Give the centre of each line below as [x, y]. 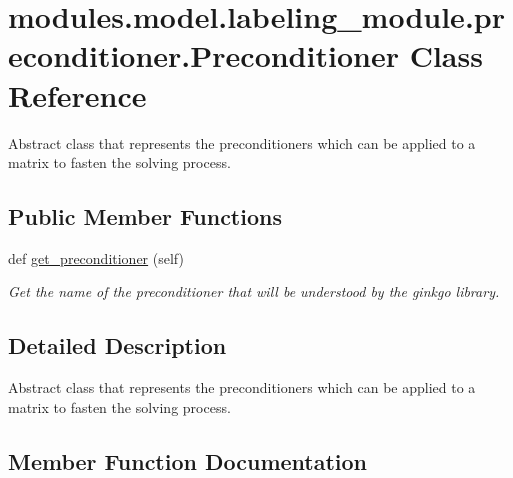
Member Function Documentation [188, 460]
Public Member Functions [145, 216]
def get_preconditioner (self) [96, 257]
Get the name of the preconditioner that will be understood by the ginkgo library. [254, 291]
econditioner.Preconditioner [203, 55]
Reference [77, 94]
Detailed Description [117, 345]
